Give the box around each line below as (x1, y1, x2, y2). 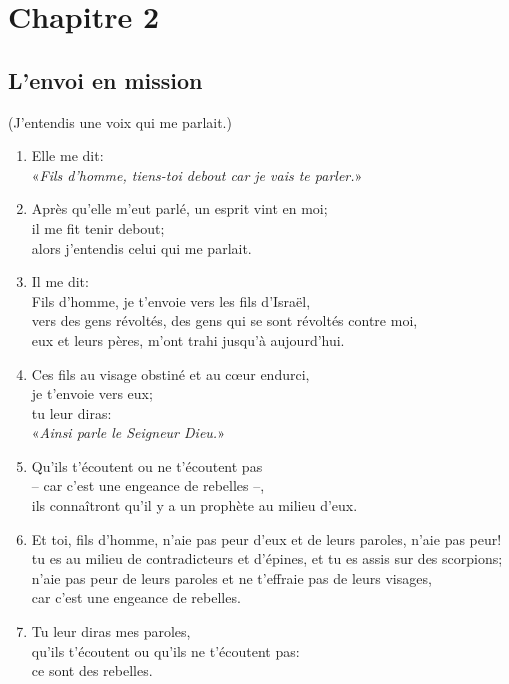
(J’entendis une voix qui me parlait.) (8, 111, 232, 132)
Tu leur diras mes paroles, (31, 621, 191, 642)
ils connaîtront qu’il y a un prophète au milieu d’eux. (31, 495, 358, 516)
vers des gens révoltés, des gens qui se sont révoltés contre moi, (31, 310, 418, 331)
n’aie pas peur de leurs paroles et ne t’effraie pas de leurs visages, (31, 567, 432, 588)
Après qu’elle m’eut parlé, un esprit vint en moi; (31, 198, 328, 219)
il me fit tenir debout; (31, 217, 165, 238)
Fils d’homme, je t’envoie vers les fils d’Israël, (31, 290, 311, 311)
